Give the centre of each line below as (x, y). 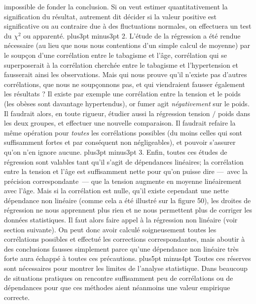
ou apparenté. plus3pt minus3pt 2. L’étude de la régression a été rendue (132, 35)
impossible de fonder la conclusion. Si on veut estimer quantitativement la (116, 6)
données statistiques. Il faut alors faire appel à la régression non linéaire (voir (121, 220)
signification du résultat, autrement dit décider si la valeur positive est (110, 16)
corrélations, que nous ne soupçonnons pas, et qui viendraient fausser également (125, 84)
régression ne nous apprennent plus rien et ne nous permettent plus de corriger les (128, 210)
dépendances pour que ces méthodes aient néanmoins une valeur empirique (117, 287)
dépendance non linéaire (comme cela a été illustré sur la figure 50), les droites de (128, 200)
